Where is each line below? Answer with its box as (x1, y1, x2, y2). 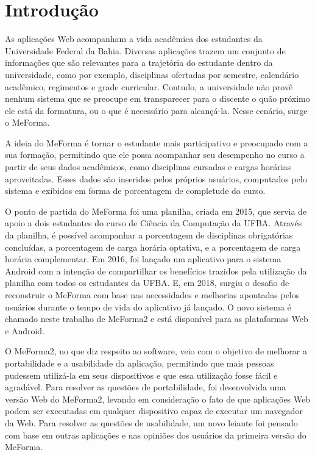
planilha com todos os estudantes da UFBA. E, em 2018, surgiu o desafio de (5, 276, 289, 289)
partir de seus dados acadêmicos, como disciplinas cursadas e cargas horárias (5, 160, 291, 173)
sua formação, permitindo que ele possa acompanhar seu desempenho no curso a (5, 148, 305, 161)
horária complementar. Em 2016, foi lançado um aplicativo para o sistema (5, 253, 281, 265)
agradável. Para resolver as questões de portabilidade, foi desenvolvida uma (5, 381, 286, 393)
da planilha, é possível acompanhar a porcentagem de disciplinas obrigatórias (5, 229, 293, 242)
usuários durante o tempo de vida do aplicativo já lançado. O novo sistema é (5, 300, 291, 313)
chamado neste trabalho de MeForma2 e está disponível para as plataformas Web (5, 312, 308, 325)
